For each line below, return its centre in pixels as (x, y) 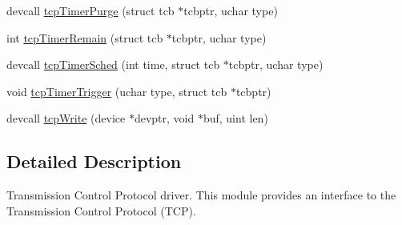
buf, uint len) (235, 118)
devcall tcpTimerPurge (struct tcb (90, 10)
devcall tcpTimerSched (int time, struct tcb (113, 64)
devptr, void (164, 118)
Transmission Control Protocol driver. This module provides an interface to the (201, 195)
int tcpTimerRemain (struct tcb (85, 37)
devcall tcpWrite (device (66, 118)
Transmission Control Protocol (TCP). (101, 210)
